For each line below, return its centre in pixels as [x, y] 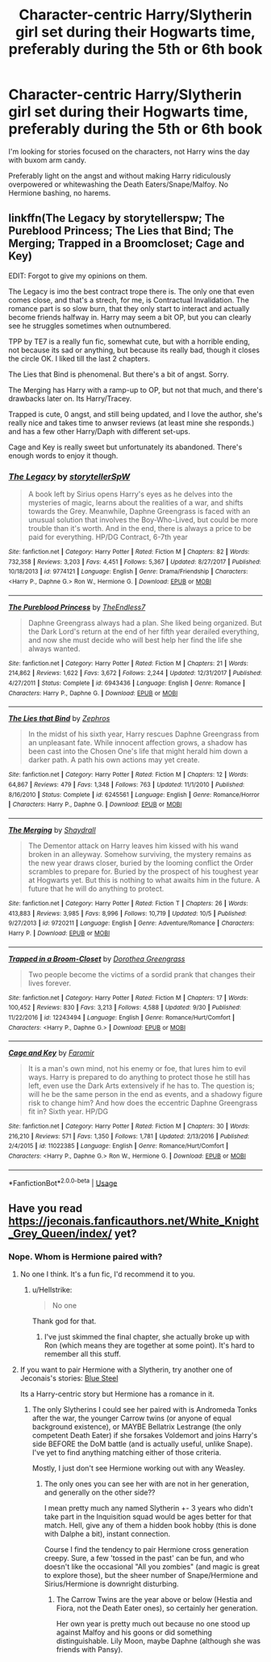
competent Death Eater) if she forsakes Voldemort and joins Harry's [145, 1436]
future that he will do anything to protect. [96, 888]
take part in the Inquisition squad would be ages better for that [148, 1516]
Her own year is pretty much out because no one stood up [153, 1624]
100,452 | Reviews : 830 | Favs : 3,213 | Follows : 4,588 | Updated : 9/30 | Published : [125, 1008]
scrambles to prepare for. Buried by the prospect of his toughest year [144, 871]
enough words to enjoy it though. [63, 455]
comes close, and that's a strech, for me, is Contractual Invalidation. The [129, 300]
